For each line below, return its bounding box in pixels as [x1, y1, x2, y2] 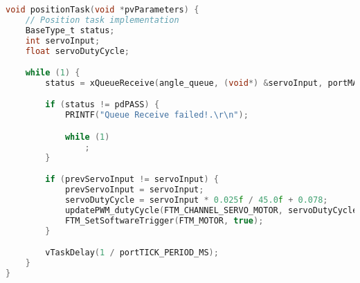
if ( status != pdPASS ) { [45, 100, 160, 110]
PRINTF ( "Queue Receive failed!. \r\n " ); [64, 110, 249, 120]
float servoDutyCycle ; [25, 46, 129, 56]
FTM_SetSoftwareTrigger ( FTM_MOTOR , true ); [64, 215, 264, 226]
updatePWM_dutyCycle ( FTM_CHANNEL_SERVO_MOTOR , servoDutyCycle [64, 205, 358, 215]
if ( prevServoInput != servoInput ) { [45, 174, 219, 185]
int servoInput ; [25, 35, 100, 46]
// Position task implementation [25, 15, 179, 25]
